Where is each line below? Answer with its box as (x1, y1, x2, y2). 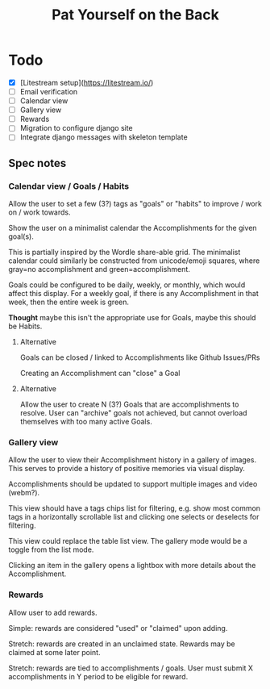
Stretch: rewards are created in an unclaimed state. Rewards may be (8, 639, 235, 649)
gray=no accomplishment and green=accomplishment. (8, 265, 191, 274)
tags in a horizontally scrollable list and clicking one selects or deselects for (8, 512, 260, 522)
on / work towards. (8, 207, 71, 217)
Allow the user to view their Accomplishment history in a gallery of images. (8, 455, 256, 465)
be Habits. (8, 321, 43, 332)
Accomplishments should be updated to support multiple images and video (8, 479, 258, 489)
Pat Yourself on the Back (52, 6, 219, 24)
